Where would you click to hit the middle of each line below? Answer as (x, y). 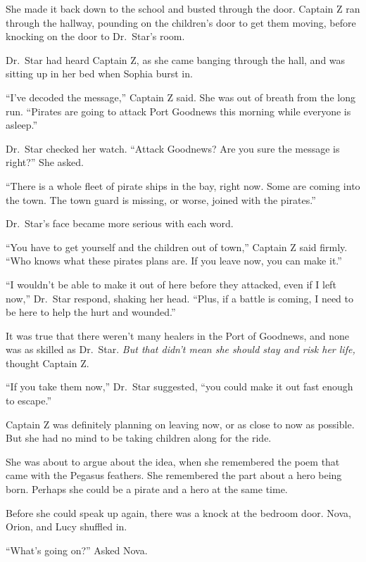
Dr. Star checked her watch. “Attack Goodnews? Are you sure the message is (173, 148)
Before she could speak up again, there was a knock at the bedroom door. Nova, (178, 512)
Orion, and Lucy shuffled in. (67, 526)
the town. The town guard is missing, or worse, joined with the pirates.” (161, 199)
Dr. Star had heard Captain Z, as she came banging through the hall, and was (176, 59)
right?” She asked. (45, 162)
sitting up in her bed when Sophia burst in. (99, 74)
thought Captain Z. (48, 363)
